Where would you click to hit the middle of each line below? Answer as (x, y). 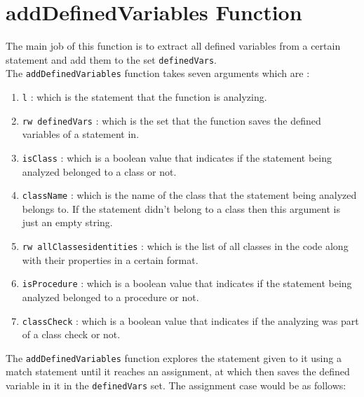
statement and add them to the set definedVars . (111, 59)
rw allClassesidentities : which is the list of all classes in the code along (185, 246)
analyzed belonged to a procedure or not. (110, 297)
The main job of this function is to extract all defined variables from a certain (173, 46)
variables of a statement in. (81, 134)
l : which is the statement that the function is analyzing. (144, 97)
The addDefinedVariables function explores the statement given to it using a (174, 357)
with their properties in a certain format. (110, 259)
